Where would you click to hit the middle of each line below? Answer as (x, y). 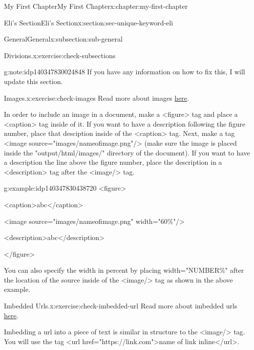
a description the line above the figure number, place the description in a (113, 162)
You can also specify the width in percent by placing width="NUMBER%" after (124, 270)
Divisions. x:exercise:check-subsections (60, 55)
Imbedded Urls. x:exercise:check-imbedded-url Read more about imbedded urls (121, 306)
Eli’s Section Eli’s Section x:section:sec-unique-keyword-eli (89, 22)
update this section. (33, 81)
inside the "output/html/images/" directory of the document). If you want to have (127, 152)
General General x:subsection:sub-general (63, 39)
